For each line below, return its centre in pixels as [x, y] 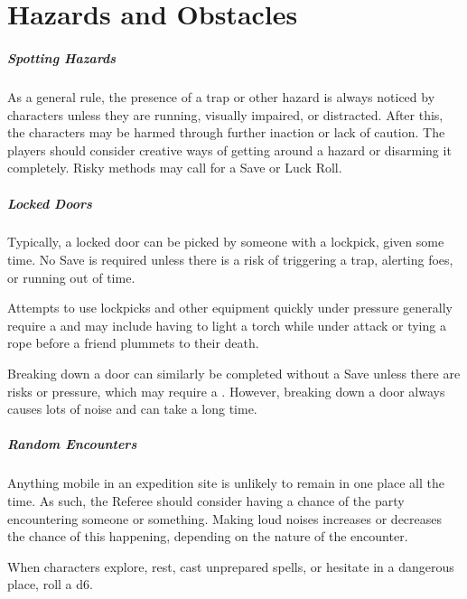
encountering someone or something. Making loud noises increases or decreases [225, 518]
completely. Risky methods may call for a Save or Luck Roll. [175, 168]
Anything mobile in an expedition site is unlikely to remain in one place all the [226, 483]
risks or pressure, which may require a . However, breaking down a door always [226, 391]
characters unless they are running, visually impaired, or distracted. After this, [225, 114]
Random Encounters [72, 444]
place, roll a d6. [50, 584]
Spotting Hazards [62, 57]
